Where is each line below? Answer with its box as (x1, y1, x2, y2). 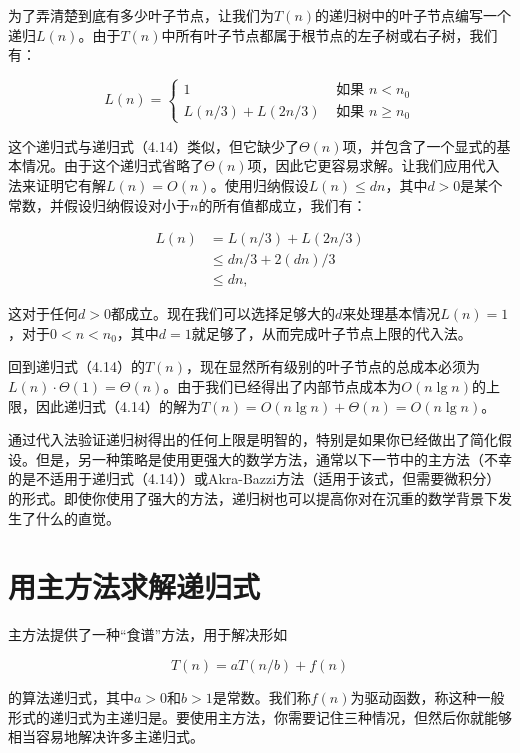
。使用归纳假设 (210, 175, 309, 195)
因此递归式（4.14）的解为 (35, 395, 201, 416)
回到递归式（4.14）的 (8, 356, 145, 377)
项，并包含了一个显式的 (342, 135, 497, 156)
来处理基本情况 (342, 303, 441, 324)
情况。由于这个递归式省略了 (21, 155, 204, 176)
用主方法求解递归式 (8, 566, 261, 607)
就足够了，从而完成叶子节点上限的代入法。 (191, 322, 472, 343)
